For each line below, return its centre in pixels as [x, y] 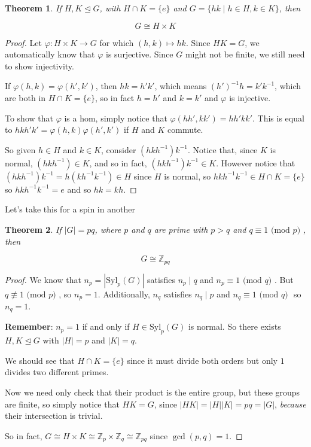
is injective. [250, 97]
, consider [119, 149]
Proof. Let [23, 42]
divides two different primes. [57, 372]
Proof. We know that [43, 279]
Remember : [29, 326]
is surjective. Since [140, 54]
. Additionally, [124, 294]
